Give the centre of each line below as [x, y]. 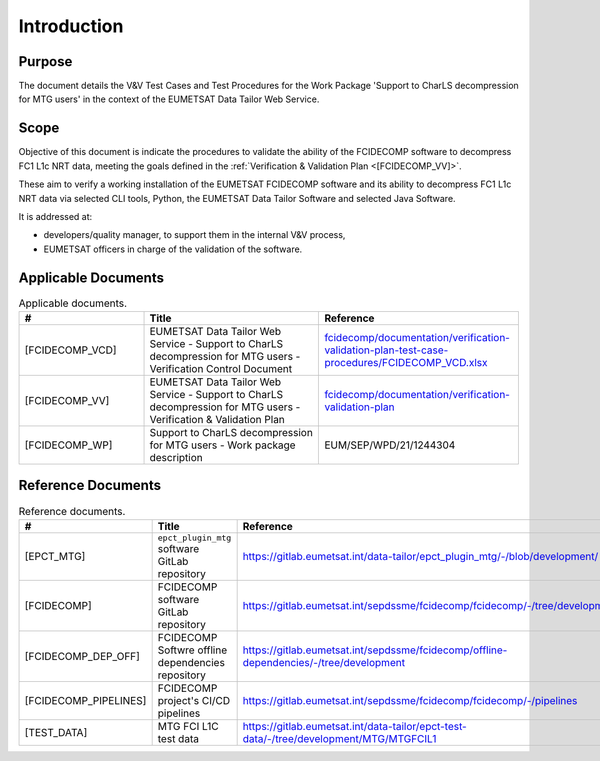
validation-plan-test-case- [386, 350]
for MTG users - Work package [222, 445]
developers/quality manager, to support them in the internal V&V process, [194, 235]
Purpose [45, 61]
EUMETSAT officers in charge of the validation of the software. [173, 249]
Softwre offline [192, 650]
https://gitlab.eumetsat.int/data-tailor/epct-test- [354, 726]
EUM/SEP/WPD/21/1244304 [390, 445]
